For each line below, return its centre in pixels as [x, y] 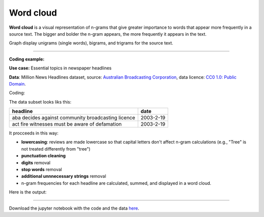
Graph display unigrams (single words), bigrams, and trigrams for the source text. [91, 43]
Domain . [18, 84]
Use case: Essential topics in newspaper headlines [60, 68]
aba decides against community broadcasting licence [74, 118]
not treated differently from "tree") [56, 149]
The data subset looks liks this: [40, 102]
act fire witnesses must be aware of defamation [67, 124]
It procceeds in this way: [34, 133]
